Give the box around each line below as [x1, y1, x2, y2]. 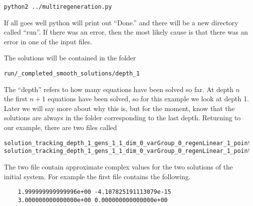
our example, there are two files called [4, 122, 117, 132]
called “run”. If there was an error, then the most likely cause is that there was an [4, 27, 248, 37]
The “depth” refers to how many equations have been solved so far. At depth [4, 84, 234, 94]
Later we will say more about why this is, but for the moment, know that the [4, 103, 235, 113]
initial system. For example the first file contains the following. [4, 171, 191, 181]
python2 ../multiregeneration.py [4, 3, 112, 10]
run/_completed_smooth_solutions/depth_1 [4, 70, 140, 77]
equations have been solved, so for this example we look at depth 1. [48, 94, 249, 104]
